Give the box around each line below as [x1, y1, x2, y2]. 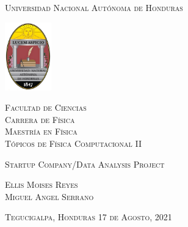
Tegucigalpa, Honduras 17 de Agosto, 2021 [5, 210, 172, 223]
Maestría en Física [5, 125, 78, 138]
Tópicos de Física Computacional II [5, 136, 142, 149]
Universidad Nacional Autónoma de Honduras [5, 1, 183, 13]
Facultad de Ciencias [5, 101, 87, 114]
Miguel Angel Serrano [5, 190, 94, 203]
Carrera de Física [5, 113, 75, 125]
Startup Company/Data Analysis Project [5, 157, 165, 170]
